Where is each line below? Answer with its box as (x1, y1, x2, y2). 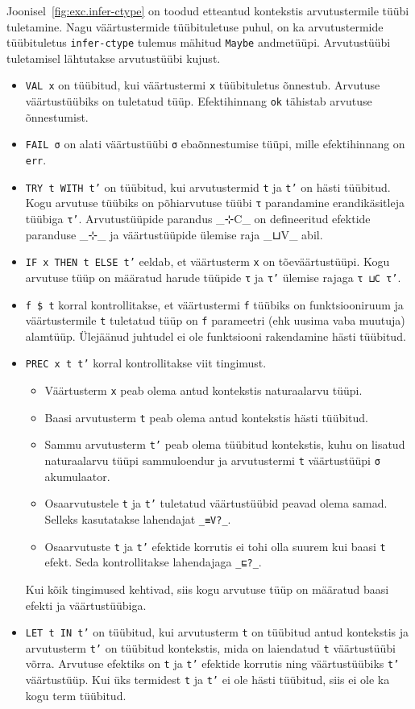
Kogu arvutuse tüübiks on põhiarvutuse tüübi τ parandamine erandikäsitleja (25, 194, 405, 211)
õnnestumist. (25, 108, 89, 125)
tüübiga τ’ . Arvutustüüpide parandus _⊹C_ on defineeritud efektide (25, 209, 371, 226)
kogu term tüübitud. (25, 686, 127, 703)
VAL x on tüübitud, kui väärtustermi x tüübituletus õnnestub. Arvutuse (25, 77, 380, 93)
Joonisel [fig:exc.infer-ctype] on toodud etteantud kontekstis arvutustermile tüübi (6, 2, 409, 19)
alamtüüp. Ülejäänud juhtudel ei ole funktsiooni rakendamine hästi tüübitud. (25, 327, 406, 344)
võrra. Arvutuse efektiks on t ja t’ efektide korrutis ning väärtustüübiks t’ (25, 655, 400, 672)
